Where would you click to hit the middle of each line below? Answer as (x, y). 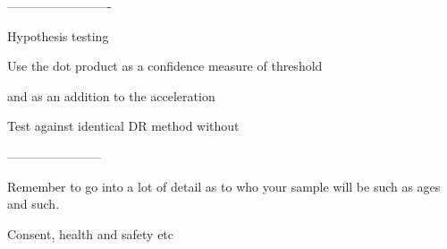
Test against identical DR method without (123, 126)
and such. (34, 204)
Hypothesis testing (58, 35)
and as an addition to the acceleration (111, 95)
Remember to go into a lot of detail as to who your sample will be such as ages (224, 186)
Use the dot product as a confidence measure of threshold (165, 66)
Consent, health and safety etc (91, 233)
